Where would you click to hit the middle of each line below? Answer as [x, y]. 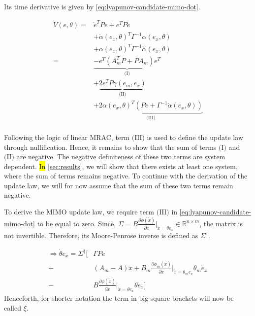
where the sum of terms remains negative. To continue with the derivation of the [126, 176]
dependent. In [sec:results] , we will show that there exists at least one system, [121, 166]
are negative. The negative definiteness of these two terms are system [121, 157]
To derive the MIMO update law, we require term [79, 212]
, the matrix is [221, 223]
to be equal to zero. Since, [77, 223]
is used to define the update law [195, 137]
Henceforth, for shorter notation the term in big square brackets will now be [119, 298]
